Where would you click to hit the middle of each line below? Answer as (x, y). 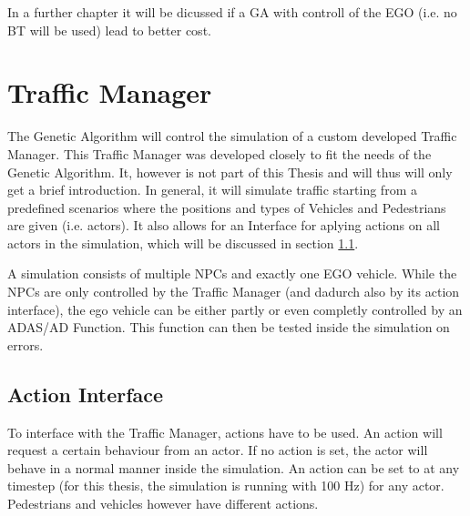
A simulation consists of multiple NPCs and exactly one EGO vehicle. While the (232, 273)
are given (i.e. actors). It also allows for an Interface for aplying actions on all (224, 225)
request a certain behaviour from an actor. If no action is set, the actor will (218, 450)
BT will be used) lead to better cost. (109, 30)
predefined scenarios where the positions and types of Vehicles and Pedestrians (227, 207)
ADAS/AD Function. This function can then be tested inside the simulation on (229, 327)
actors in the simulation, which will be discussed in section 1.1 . (183, 243)
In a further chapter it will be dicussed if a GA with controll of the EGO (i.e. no (232, 12)
